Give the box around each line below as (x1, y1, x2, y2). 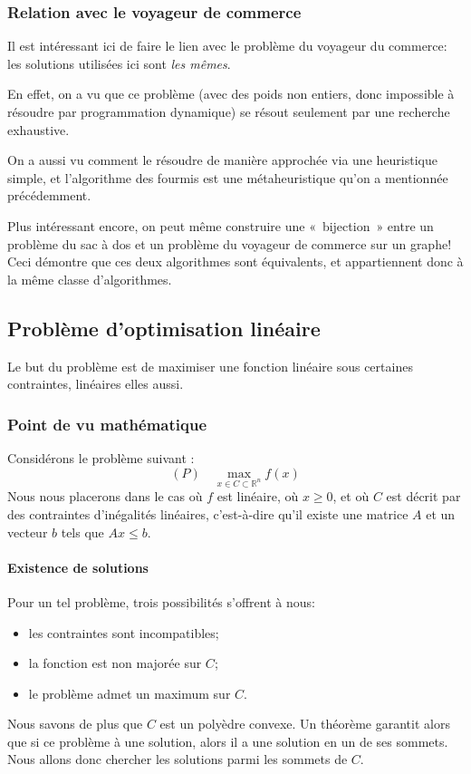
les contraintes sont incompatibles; (28, 623, 219, 642)
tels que (61, 522, 104, 541)
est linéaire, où (216, 487, 299, 506)
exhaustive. (7, 120, 70, 139)
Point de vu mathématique (7, 412, 207, 435)
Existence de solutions (7, 557, 149, 576)
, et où (332, 487, 370, 506)
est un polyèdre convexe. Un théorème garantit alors (159, 714, 450, 733)
